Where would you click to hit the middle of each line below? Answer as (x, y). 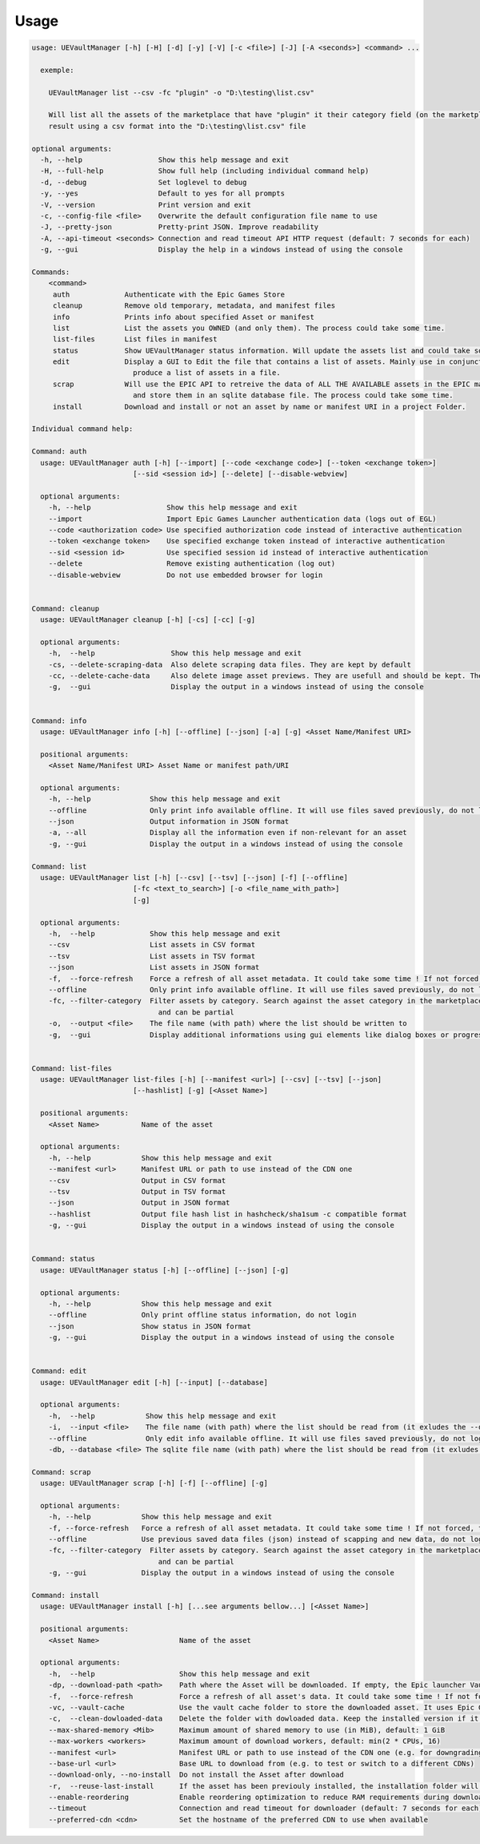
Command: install (66, 1596)
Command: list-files (72, 1068)
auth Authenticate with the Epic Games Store (169, 294)
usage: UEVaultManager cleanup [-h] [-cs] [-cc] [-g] (148, 620)
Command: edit (59, 1371)
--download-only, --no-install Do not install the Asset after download (196, 1775)
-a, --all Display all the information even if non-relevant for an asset (228, 833)
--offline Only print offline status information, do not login (202, 1315)
